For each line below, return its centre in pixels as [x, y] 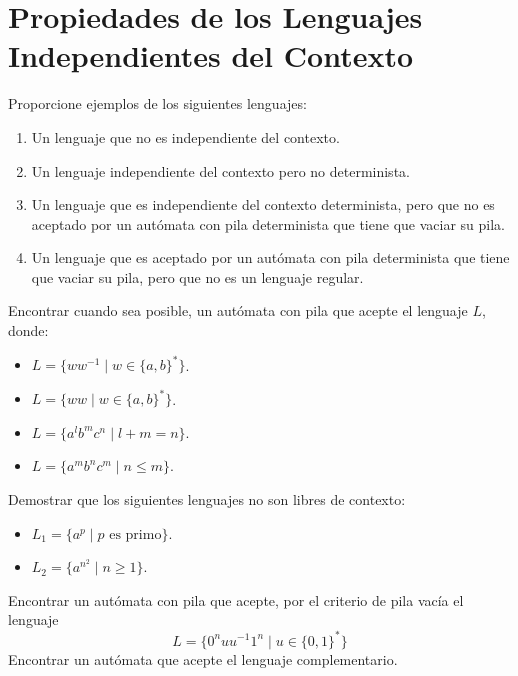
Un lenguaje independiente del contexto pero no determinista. [220, 170]
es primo [135, 534]
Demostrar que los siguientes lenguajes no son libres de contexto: [207, 499]
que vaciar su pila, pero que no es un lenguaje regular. [197, 276]
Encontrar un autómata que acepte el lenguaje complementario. [203, 658]
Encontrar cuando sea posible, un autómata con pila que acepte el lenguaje [238, 310]
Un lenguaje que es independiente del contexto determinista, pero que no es [263, 204]
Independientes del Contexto [211, 55]
